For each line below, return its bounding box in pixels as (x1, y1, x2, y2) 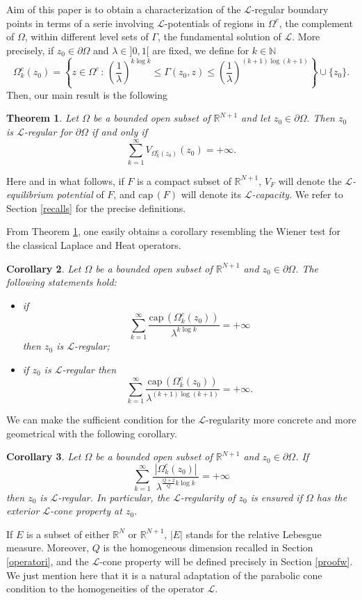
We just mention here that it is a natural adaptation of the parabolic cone (6, 567, 322, 582)
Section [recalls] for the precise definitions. (6, 200, 186, 215)
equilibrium (6, 187, 54, 202)
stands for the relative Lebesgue (186, 526, 322, 541)
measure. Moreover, (6, 540, 90, 555)
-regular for (24, 124, 72, 138)
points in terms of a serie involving (6, 15, 154, 30)
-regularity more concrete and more (206, 412, 356, 427)
